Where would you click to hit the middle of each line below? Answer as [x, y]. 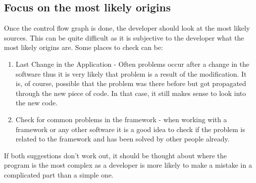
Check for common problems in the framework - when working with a [121, 119]
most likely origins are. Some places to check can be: [84, 47]
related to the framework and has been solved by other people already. [123, 139]
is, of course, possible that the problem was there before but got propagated [131, 83]
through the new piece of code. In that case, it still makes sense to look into [131, 93]
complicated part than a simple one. [59, 174]
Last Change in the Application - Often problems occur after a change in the [132, 64]
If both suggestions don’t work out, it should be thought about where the [115, 155]
